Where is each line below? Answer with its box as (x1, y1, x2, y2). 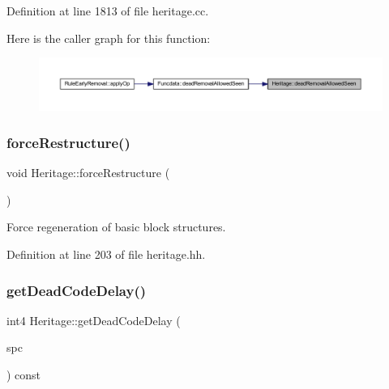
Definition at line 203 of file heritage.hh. (6, 246, 206, 263)
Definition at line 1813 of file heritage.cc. (6, 2, 209, 19)
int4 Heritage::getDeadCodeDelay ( (6, 311, 181, 328)
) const (6, 366, 41, 383)
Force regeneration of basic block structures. (6, 218, 226, 235)
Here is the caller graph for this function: (6, 29, 211, 46)
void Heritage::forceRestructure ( (6, 164, 170, 181)
